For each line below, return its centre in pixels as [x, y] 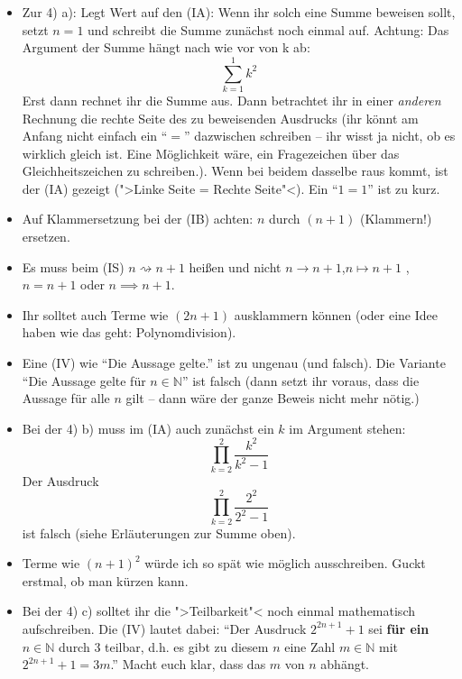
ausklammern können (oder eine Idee [336, 314]
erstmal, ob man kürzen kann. [105, 580]
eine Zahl [310, 646]
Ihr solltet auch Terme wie [95, 314]
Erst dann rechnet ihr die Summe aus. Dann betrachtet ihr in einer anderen [231, 100]
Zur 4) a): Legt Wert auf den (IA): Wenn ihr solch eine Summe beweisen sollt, [239, 12]
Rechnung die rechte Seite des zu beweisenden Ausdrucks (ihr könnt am [220, 118]
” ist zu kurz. [404, 188]
